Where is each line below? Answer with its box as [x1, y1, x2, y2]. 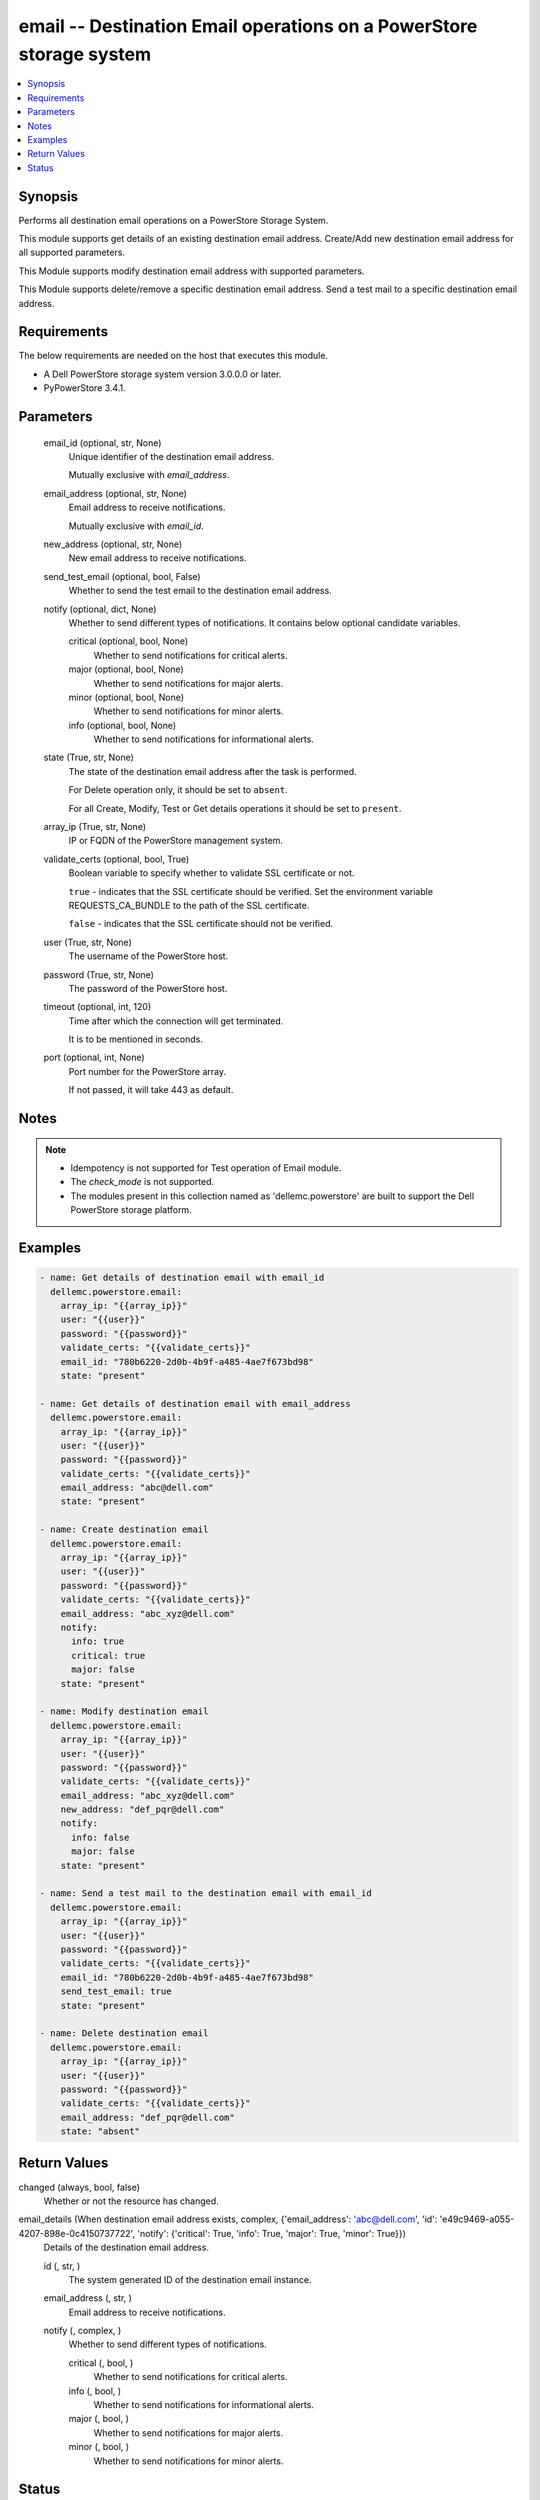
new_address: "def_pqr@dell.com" [60, 1804, 225, 1815]
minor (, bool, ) [68, 2441, 130, 2453]
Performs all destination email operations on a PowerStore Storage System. [18, 214, 329, 226]
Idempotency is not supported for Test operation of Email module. [70, 1162, 342, 1174]
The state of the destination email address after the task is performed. [68, 765, 357, 777]
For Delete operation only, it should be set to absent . [68, 784, 289, 796]
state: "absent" [60, 2126, 140, 2137]
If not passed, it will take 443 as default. [68, 1084, 234, 1096]
